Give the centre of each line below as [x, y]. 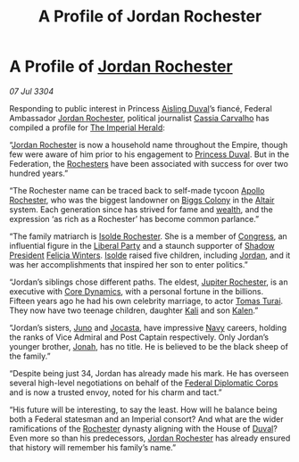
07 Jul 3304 [32, 91]
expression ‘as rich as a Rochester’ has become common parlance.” [134, 219]
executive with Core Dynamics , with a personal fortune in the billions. [137, 291]
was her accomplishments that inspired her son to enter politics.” [129, 264]
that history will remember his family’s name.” [93, 447]
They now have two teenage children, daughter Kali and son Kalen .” [134, 310]
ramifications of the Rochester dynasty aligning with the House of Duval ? [144, 428]
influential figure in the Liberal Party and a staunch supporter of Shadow [142, 245]
